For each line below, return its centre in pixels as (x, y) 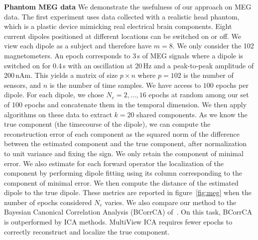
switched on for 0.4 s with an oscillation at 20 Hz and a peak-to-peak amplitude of (129, 65)
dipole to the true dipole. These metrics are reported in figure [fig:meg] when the (128, 192)
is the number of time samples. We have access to (125, 85)
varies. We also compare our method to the (171, 202)
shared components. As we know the (192, 114)
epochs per (232, 85)
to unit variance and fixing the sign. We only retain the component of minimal (124, 153)
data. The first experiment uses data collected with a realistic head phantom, (122, 16)
